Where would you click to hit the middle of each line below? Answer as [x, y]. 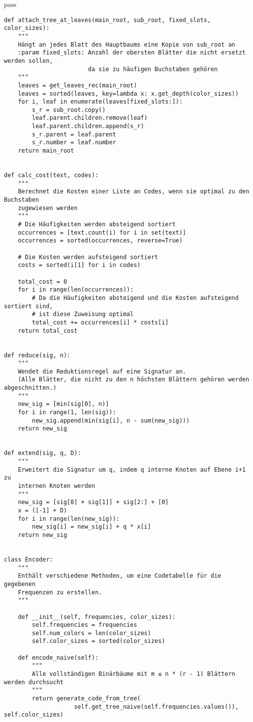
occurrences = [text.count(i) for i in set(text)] [102, 232]
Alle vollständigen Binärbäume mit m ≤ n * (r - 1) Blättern [134, 674]
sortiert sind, [29, 306]
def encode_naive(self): [58, 657]
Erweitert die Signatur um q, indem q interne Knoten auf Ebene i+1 [132, 469]
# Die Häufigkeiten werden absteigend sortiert [97, 224]
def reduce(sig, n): [37, 355]
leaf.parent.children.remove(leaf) [90, 118]
